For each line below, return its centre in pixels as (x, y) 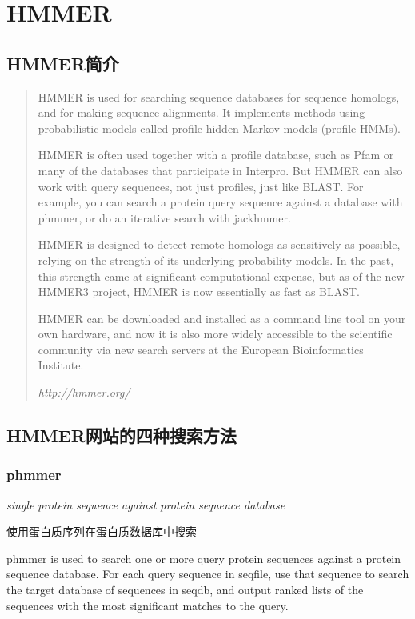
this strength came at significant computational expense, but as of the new (221, 276)
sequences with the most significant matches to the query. (148, 605)
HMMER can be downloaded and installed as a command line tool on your (222, 318)
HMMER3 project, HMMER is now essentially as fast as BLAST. (199, 292)
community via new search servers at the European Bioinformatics (201, 349)
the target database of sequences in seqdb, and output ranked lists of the (185, 590)
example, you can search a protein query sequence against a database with (220, 202)
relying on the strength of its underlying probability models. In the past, (216, 260)
